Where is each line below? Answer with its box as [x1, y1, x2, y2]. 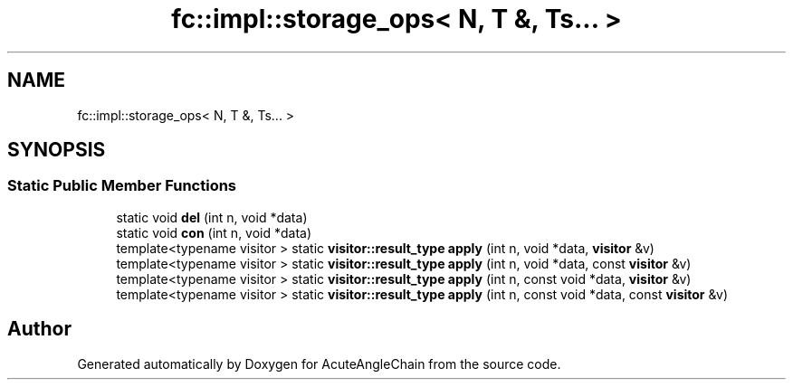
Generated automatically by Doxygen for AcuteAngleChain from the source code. [77, 355, 561, 372]
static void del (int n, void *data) [116, 209, 308, 225]
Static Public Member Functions [7, 176, 237, 195]
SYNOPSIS [7, 138, 106, 162]
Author [7, 317, 72, 341]
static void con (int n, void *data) [116, 224, 312, 241]
